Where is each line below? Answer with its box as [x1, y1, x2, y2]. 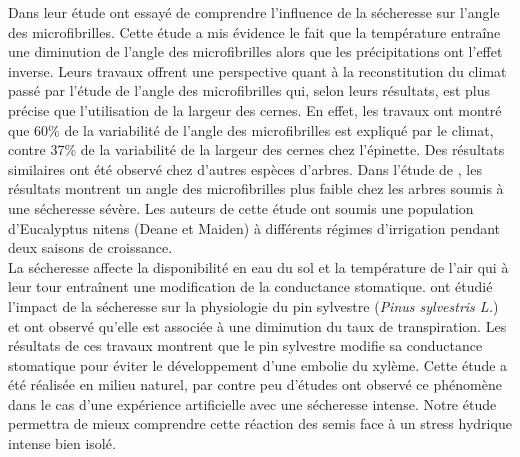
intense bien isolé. [8, 433, 116, 454]
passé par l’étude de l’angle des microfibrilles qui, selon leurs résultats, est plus [8, 80, 491, 101]
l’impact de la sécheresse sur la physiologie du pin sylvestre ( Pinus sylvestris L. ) [8, 295, 499, 316]
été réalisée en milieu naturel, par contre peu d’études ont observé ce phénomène [8, 374, 502, 395]
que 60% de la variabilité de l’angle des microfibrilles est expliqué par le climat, [8, 119, 494, 140]
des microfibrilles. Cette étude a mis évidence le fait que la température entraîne [8, 21, 501, 42]
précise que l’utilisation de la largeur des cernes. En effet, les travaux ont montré [8, 99, 502, 120]
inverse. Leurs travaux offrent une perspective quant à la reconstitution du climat [8, 60, 507, 81]
